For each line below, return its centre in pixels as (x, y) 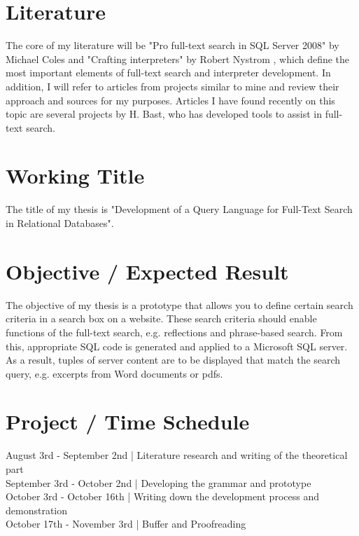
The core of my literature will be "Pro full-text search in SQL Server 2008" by (173, 45)
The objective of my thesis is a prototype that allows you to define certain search (179, 304)
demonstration (37, 510)
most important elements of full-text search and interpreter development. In (168, 73)
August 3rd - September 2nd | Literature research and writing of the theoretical (177, 455)
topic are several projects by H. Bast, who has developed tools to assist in (164, 114)
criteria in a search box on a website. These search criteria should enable (161, 318)
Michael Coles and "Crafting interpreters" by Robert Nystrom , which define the (178, 59)
